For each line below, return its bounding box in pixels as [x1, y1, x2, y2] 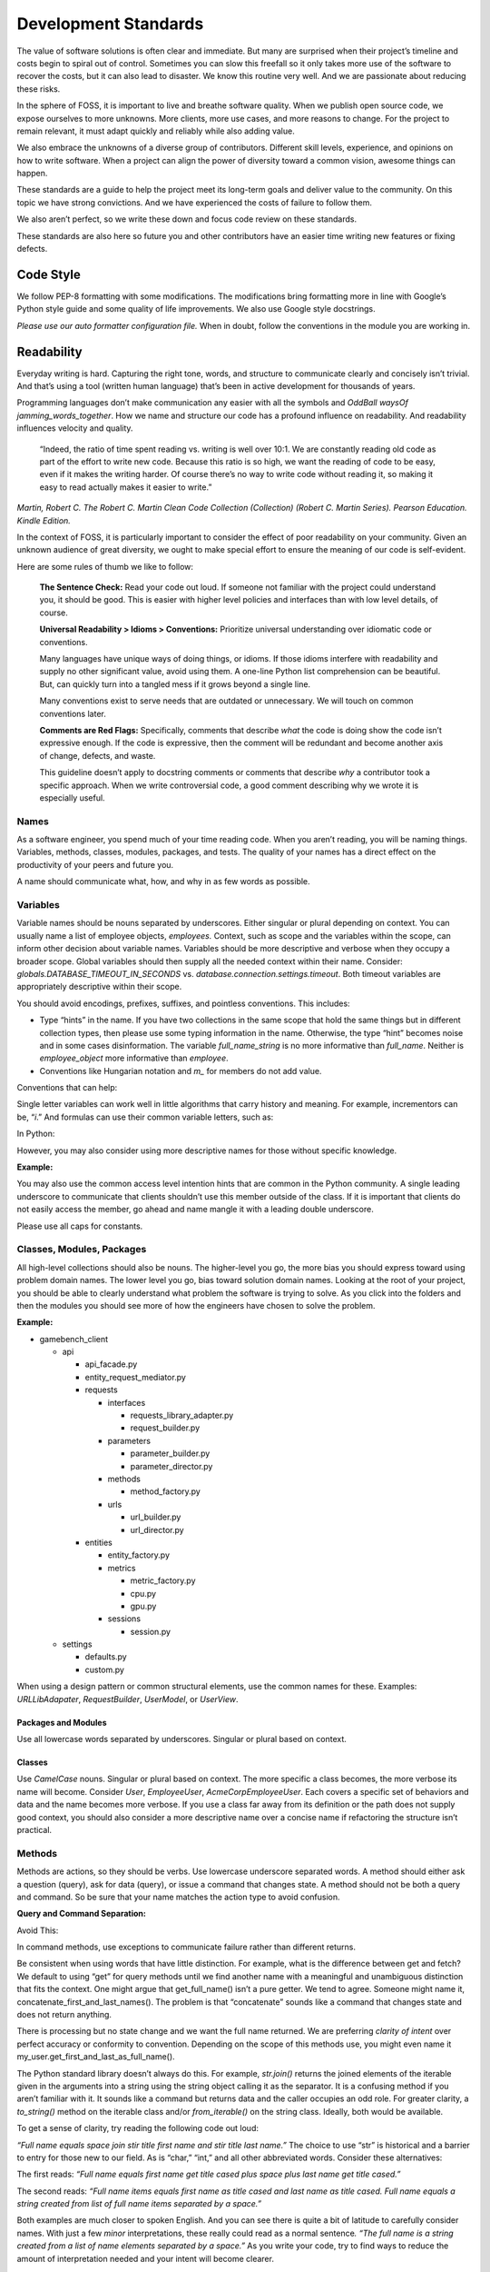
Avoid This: [16, 1925, 59, 1936]
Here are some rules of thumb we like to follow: [16, 561, 194, 572]
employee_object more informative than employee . [39, 1052, 229, 1063]
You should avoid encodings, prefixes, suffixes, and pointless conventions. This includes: [16, 998, 350, 1009]
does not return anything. [16, 2009, 113, 2020]
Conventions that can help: [16, 1082, 118, 1093]
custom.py [84, 1664, 124, 1675]
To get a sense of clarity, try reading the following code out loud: [16, 2123, 259, 2134]
